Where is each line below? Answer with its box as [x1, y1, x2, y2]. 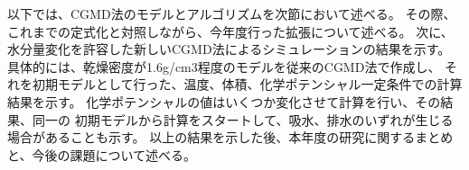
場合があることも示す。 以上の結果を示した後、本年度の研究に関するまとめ [7, 128, 454, 147]
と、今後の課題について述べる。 [7, 145, 197, 164]
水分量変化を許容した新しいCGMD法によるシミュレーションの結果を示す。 [7, 40, 451, 58]
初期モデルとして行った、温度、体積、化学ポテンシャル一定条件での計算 [32, 75, 463, 94]
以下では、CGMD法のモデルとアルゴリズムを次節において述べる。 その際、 [7, 4, 456, 22]
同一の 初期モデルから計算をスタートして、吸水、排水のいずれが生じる [32, 110, 454, 129]
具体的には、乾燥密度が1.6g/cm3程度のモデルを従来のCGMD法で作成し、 [7, 57, 441, 76]
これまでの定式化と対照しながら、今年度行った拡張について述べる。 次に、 [7, 22, 454, 40]
